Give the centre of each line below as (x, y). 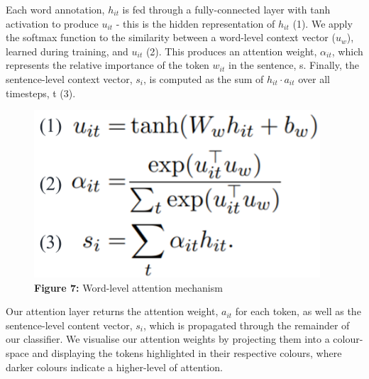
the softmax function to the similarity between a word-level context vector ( (171, 37)
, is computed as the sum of (203, 78)
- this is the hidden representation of (195, 23)
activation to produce (52, 23)
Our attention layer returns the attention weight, (112, 311)
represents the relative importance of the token (108, 65)
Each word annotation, (55, 9)
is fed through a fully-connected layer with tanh (226, 9)
